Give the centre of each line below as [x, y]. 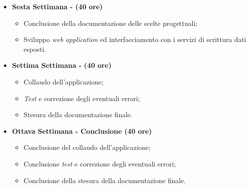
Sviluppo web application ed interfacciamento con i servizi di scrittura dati [135, 39]
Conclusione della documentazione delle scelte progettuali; [111, 23]
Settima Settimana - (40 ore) [62, 65]
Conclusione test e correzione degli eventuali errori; [100, 163]
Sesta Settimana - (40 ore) [57, 6]
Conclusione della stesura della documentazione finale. [105, 180]
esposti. [35, 49]
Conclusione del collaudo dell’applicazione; [87, 147]
